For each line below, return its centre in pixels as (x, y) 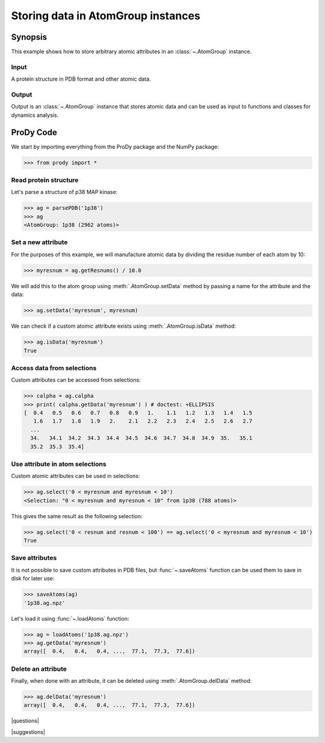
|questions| (25, 721)
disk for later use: (33, 578)
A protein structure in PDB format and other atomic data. (81, 79)
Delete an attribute (39, 669)
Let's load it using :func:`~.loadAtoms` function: (70, 618)
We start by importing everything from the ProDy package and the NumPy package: (115, 146)
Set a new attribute (39, 242)
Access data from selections (54, 368)
